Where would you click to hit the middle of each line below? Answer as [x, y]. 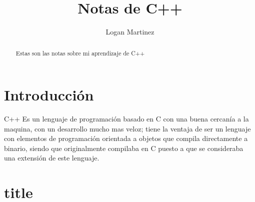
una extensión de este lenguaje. [52, 158]
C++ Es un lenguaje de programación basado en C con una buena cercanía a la [126, 119]
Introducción [49, 95]
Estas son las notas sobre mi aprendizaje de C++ [80, 53]
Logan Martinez [130, 32]
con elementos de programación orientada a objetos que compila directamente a [126, 138]
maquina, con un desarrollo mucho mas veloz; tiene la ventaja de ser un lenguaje [127, 128]
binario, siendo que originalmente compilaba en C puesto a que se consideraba [124, 148]
